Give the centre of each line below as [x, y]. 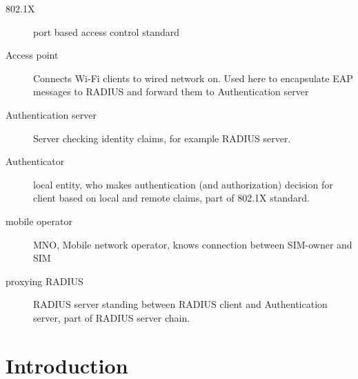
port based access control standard [106, 31]
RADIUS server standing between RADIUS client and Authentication [180, 304]
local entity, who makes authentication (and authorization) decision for [183, 184]
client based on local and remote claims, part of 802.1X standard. [171, 198]
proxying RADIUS [44, 281]
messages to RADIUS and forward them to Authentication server [171, 91]
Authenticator [35, 161]
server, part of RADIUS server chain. [112, 317]
